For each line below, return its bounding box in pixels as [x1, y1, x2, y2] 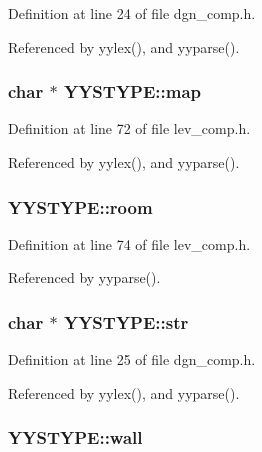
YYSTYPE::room [8, 194, 153, 219]
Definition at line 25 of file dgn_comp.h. [8, 349, 256, 370]
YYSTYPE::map [63, 79, 202, 104]
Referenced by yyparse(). [8, 267, 161, 288]
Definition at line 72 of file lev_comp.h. [8, 118, 251, 139]
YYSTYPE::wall [8, 425, 143, 450]
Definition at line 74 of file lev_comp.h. [8, 233, 251, 254]
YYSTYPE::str [63, 309, 189, 334]
